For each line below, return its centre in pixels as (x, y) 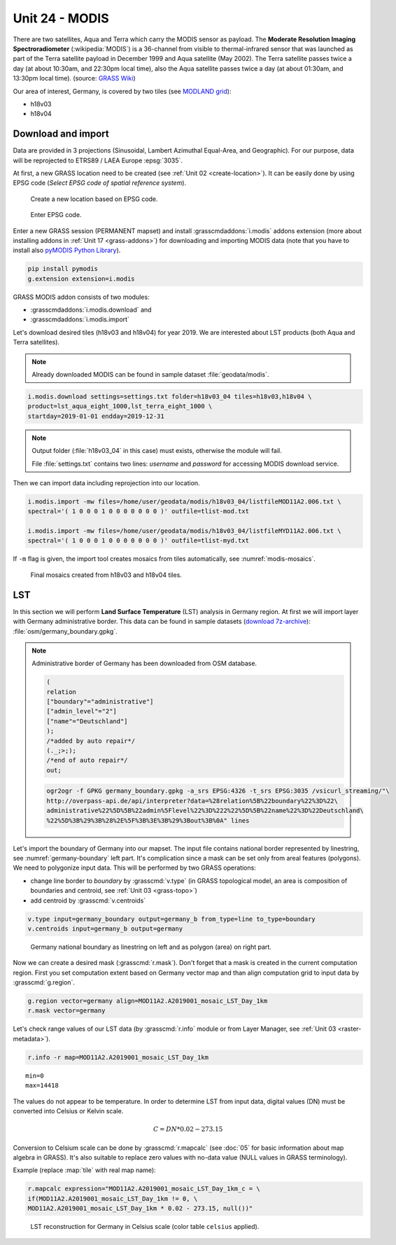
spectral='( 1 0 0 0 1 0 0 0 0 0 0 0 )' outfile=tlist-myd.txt (139, 541)
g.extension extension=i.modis (82, 279)
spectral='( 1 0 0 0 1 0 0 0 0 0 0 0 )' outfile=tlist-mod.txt (139, 512)
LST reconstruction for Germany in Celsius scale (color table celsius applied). (145, 1227)
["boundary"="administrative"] (100, 702)
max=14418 (42, 1086)
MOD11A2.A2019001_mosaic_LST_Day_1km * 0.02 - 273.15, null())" (140, 1209)
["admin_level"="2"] (82, 711)
